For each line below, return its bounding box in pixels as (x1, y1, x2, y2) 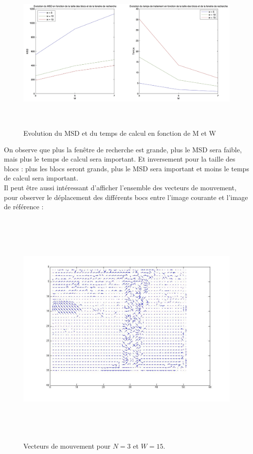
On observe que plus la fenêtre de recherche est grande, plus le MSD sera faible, (4, 144, 242, 154)
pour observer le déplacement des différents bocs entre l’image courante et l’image (4, 192, 248, 202)
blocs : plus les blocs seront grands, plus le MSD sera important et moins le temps (4, 163, 249, 173)
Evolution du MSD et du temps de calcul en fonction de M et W (23, 127, 216, 138)
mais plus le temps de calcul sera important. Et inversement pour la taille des (4, 154, 235, 164)
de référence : (4, 201, 44, 212)
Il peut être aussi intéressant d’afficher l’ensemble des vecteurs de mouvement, (4, 182, 236, 192)
